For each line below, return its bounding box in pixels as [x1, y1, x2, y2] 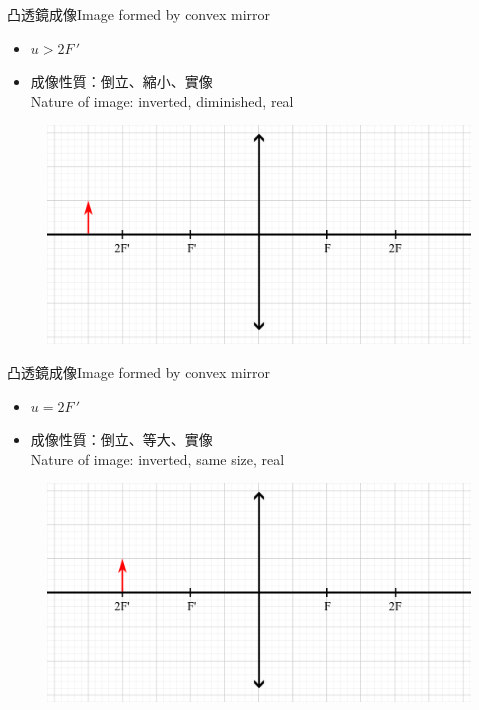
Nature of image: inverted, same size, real [30, 448, 285, 469]
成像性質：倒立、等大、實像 [30, 429, 213, 450]
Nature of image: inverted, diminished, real [30, 90, 294, 111]
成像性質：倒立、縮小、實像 [30, 71, 213, 92]
